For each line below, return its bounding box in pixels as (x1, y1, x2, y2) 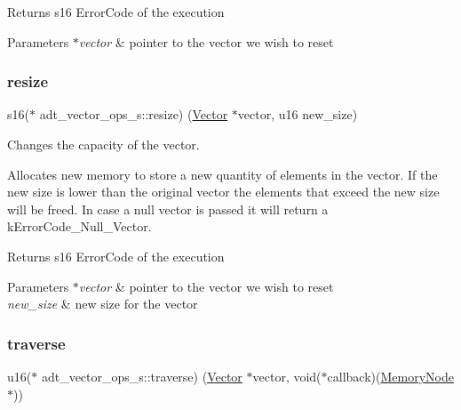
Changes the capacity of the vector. (7, 135, 200, 153)
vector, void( (252, 366, 322, 385)
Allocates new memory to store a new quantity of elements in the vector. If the (7, 165, 438, 183)
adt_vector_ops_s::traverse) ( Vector (41, 366, 242, 385)
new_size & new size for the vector (7, 294, 198, 313)
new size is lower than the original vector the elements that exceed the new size (7, 182, 440, 201)
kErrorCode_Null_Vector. (7, 217, 152, 236)
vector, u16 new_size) (237, 105, 358, 124)
